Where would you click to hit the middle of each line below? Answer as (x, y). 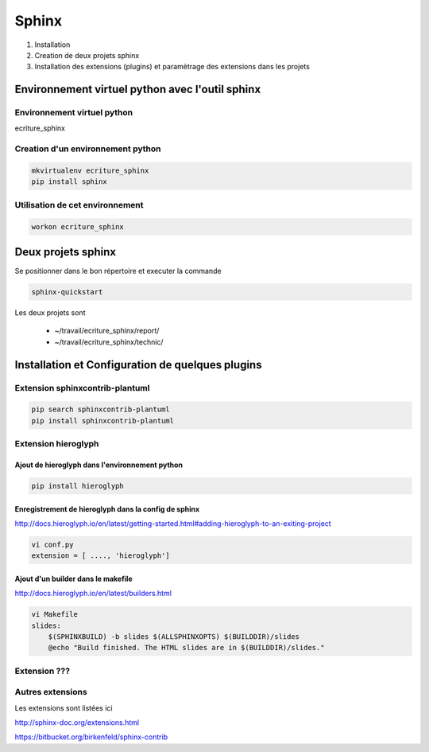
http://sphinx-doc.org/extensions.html (77, 723)
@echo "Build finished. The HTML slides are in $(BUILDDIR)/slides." (186, 648)
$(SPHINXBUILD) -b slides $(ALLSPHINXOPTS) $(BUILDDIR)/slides (174, 637)
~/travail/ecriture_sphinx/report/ (107, 331)
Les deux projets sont (50, 313)
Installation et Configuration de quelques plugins (138, 365)
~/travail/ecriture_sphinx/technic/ (109, 341)
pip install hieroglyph (78, 486)
